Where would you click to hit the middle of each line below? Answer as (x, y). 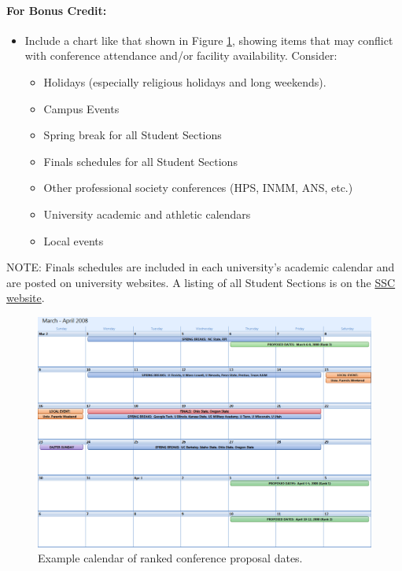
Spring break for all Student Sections (133, 135)
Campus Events (81, 108)
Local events (74, 240)
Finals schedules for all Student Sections (140, 161)
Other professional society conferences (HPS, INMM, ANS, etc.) (198, 188)
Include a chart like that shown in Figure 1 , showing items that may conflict (209, 40)
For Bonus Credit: (57, 10)
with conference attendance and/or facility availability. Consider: (181, 55)
